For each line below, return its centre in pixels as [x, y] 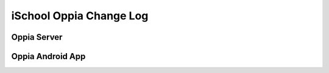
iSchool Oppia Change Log [80, 16]
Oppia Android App [48, 56]
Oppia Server [37, 37]
